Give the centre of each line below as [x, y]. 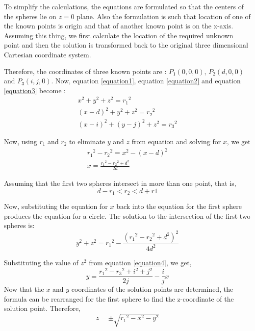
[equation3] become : [35, 90]
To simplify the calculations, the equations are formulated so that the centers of [124, 6]
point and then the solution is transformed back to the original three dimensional [126, 45]
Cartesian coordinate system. [48, 54]
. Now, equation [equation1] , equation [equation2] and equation [146, 81]
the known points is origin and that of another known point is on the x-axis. [119, 26]
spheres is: [19, 225]
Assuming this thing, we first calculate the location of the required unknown [119, 35]
